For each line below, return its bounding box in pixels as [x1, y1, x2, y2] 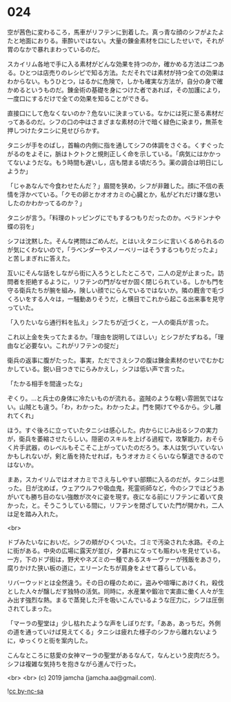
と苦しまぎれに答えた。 [7, 254, 74, 263]
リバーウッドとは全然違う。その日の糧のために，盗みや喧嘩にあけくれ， [7, 578, 212, 587]
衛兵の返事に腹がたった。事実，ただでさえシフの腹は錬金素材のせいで [7, 356, 207, 364]
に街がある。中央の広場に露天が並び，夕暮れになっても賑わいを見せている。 [7, 547, 224, 555]
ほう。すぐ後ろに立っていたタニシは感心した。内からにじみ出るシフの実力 [7, 426, 219, 434]
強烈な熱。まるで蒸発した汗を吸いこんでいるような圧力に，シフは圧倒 [25, 596, 224, 604]
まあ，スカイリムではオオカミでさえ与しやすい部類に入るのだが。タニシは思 [7, 475, 225, 484]
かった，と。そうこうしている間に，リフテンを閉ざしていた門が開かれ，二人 [7, 501, 224, 509]
